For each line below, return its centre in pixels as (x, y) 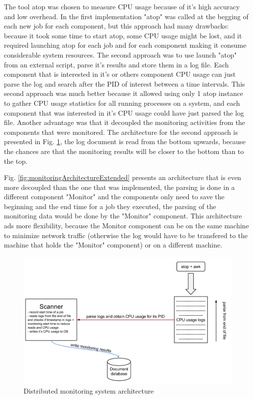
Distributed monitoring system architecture (89, 391)
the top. (16, 161)
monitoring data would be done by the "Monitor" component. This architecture (123, 216)
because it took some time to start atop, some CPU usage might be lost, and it (123, 35)
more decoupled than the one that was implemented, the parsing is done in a (119, 187)
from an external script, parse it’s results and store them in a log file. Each (116, 64)
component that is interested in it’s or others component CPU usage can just (120, 74)
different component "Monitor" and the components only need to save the (114, 197)
